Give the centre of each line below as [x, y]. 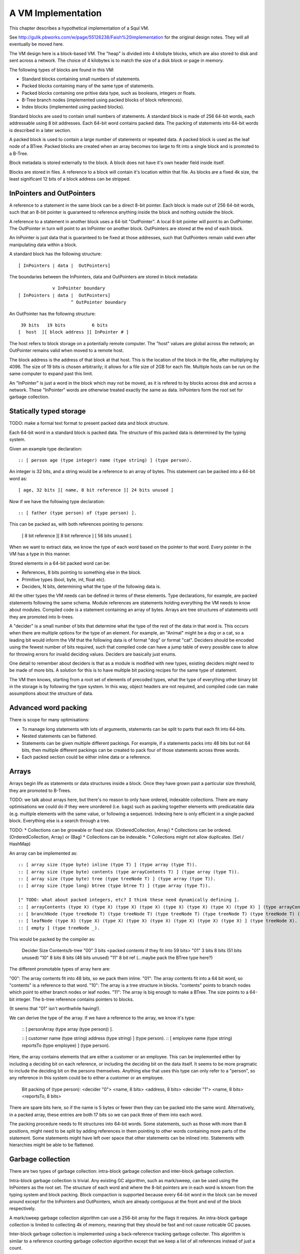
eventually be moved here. [37, 44]
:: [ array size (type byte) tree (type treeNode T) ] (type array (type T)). [117, 879]
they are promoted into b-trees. [42, 616]
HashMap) [20, 844]
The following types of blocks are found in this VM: [62, 70]
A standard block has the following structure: [55, 254]
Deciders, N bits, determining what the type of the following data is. [91, 586]
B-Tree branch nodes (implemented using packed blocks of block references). [102, 100]
